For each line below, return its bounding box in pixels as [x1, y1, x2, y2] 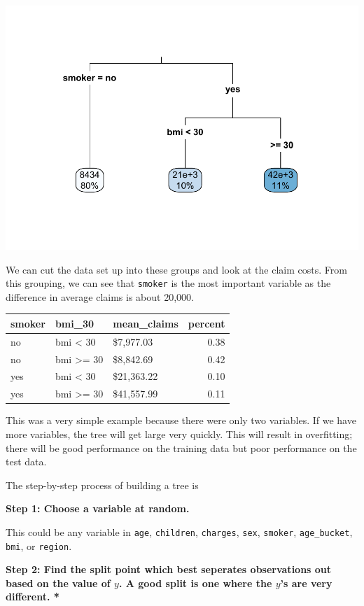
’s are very [280, 575, 332, 590]
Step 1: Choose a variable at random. [6, 501, 190, 516]
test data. [6, 454, 47, 469]
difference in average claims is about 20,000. [6, 289, 194, 304]
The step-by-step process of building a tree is [6, 477, 199, 492]
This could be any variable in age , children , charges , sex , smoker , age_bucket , [6, 524, 353, 539]
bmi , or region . [6, 538, 72, 553]
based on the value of [6, 575, 111, 590]
